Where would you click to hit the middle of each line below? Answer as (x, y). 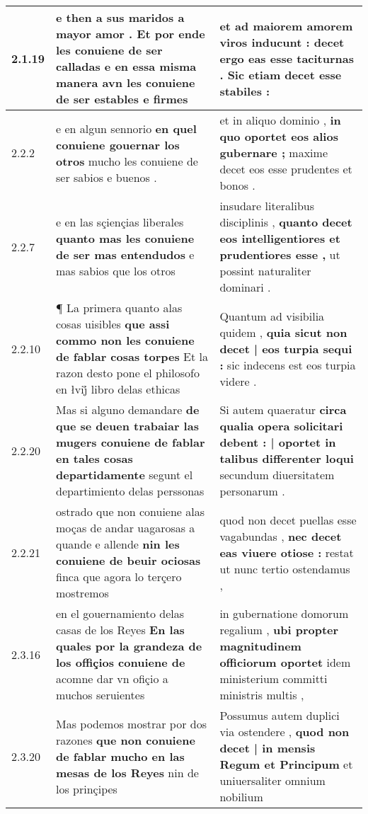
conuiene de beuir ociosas (128, 560)
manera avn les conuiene (126, 82)
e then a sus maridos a (120, 17)
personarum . (252, 491)
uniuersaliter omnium (272, 780)
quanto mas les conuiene (125, 238)
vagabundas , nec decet (281, 536)
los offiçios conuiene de (121, 662)
